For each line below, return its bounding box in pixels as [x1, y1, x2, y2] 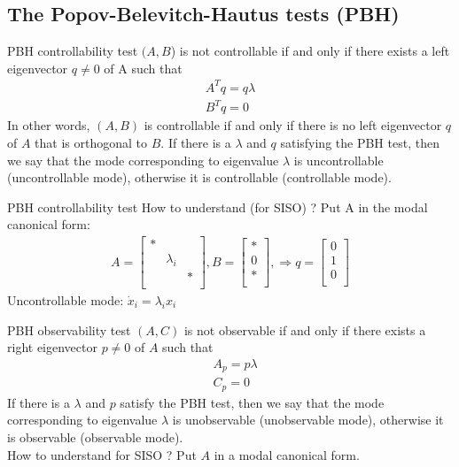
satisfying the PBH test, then [280, 134, 440, 152]
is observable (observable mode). [7, 427, 183, 446]
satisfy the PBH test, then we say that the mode [120, 393, 385, 411]
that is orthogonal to [35, 134, 148, 152]
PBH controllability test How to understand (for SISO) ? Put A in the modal [7, 197, 428, 216]
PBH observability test [7, 320, 131, 339]
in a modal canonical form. [214, 445, 360, 463]
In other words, [7, 116, 90, 134]
